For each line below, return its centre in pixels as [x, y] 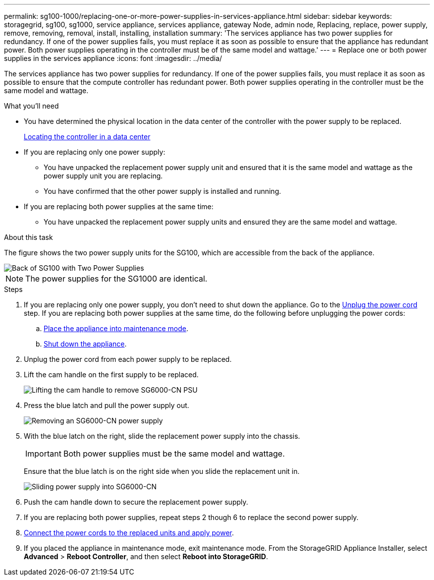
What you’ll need [31, 106]
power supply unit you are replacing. [103, 176]
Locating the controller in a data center [87, 137]
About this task [28, 237]
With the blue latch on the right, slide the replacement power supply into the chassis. [162, 436]
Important [43, 454]
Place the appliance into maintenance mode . [116, 328]
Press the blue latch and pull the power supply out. [107, 405]
